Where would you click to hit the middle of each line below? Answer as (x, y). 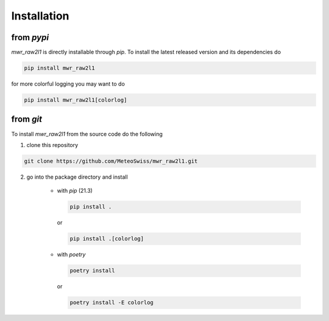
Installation (40, 16)
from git (27, 119)
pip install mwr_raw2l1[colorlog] (76, 100)
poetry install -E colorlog (111, 303)
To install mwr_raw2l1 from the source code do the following (87, 134)
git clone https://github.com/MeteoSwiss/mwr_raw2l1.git (111, 161)
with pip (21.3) (75, 191)
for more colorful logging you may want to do (68, 84)
